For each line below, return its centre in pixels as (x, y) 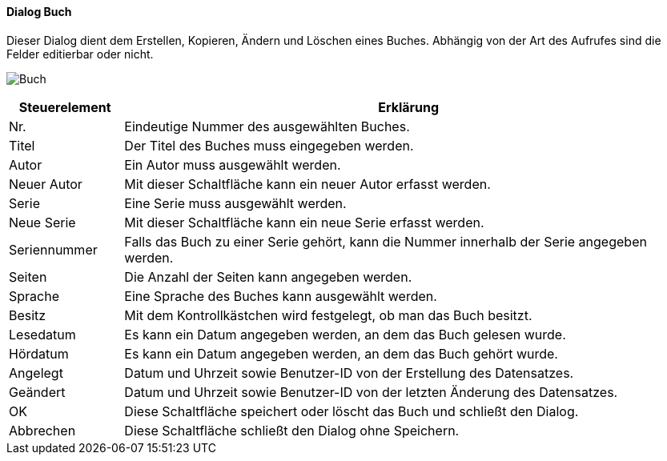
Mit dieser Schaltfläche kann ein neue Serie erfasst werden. (304, 222)
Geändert (37, 392)
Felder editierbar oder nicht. (80, 54)
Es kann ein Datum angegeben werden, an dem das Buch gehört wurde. (341, 353)
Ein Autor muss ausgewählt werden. (233, 164)
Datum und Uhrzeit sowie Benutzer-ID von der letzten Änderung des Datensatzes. (371, 392)
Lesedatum (42, 334)
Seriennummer (53, 249)
